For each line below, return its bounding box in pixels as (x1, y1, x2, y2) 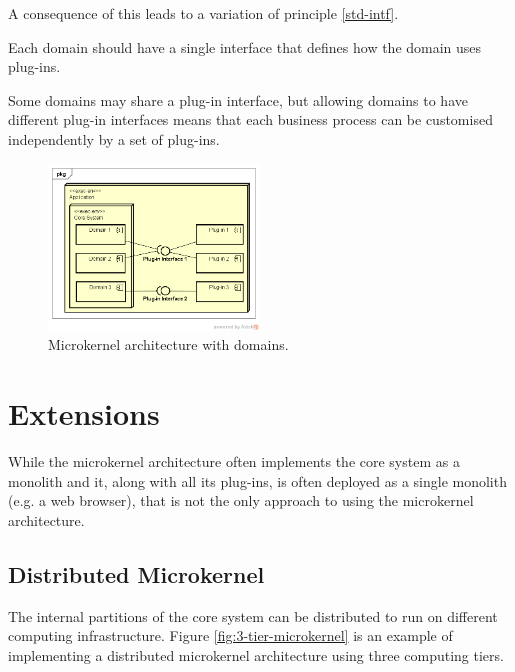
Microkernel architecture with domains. (48, 334, 289, 355)
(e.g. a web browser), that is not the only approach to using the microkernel (8, 490, 474, 511)
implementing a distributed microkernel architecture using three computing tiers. (8, 644, 504, 665)
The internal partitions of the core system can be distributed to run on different (8, 605, 498, 626)
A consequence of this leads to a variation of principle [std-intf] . (8, 3, 399, 23)
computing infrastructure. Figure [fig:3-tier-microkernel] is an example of (8, 625, 453, 646)
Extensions (8, 393, 160, 434)
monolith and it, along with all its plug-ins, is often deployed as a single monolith (8, 470, 507, 491)
